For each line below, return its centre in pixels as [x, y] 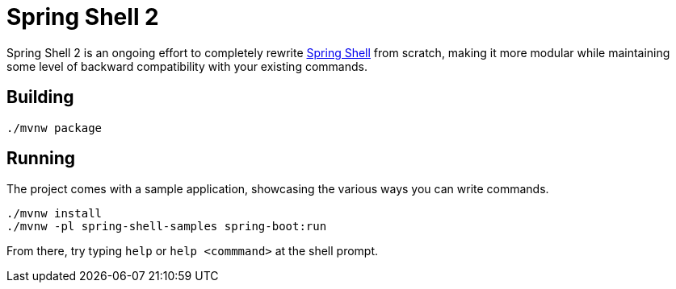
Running [41, 159]
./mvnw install [55, 214]
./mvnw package [55, 128]
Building [40, 97]
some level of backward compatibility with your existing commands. [187, 66]
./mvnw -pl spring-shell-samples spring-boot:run [167, 227]
